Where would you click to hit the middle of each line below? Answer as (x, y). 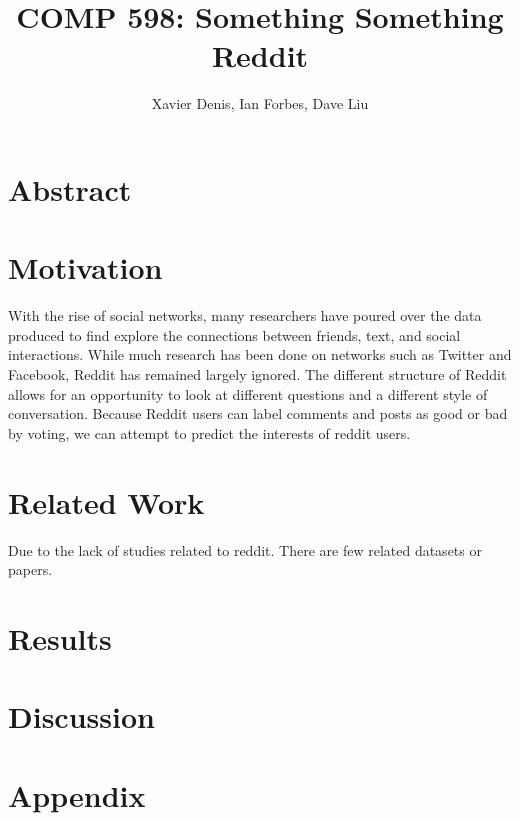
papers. (30, 569)
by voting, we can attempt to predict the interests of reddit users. (209, 432)
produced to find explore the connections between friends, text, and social (234, 334)
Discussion (81, 716)
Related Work (106, 501)
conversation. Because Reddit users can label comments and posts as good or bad (258, 413)
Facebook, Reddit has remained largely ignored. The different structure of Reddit (257, 374)
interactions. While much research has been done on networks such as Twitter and (260, 354)
